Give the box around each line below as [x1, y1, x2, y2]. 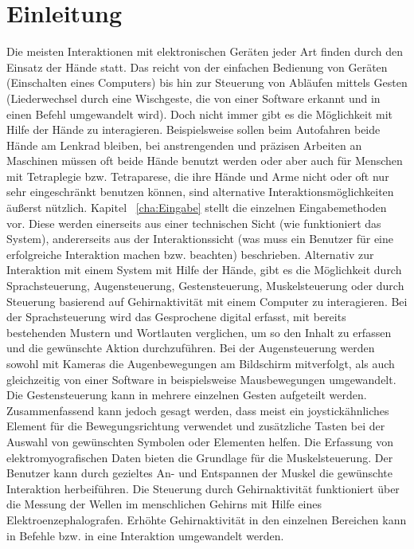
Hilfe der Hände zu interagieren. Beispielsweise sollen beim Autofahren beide [6, 121, 381, 138]
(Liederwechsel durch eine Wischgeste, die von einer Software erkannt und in [6, 89, 381, 106]
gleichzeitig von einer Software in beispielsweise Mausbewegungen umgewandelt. [6, 371, 396, 387]
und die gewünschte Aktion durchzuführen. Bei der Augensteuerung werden [6, 339, 375, 356]
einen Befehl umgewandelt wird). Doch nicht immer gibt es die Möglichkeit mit [6, 105, 393, 122]
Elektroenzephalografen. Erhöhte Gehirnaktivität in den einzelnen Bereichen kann [6, 511, 407, 527]
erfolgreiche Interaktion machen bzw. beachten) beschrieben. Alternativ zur [6, 245, 374, 262]
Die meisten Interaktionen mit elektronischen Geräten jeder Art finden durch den [6, 43, 404, 60]
